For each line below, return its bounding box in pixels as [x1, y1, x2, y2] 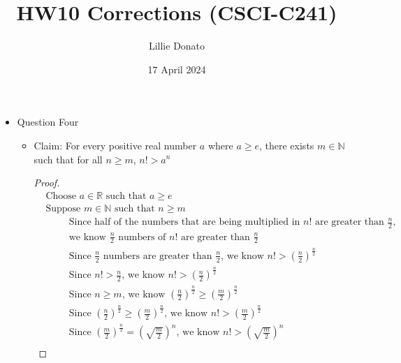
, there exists [259, 138, 314, 152]
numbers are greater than [103, 251, 212, 261]
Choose [45, 191, 76, 201]
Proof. [34, 175, 60, 190]
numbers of [118, 232, 166, 242]
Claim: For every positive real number [34, 138, 197, 152]
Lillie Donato [148, 38, 205, 53]
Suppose [45, 203, 81, 214]
